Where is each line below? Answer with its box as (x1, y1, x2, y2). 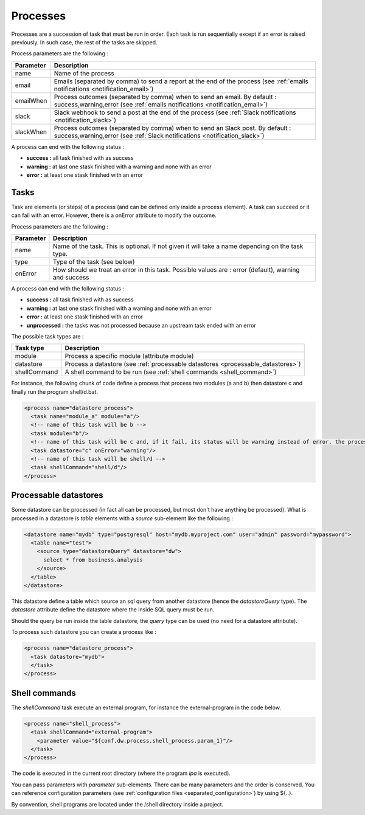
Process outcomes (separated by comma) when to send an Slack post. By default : (54, 123, 291, 132)
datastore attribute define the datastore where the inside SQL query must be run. (11, 606, 215, 613)
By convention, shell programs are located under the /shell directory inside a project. (11, 800, 224, 808)
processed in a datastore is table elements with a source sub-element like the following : (11, 514, 234, 522)
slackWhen (15, 128, 47, 136)
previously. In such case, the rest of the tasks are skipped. (11, 38, 158, 46)
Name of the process (54, 69, 115, 77)
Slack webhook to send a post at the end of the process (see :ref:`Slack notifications (54, 108, 296, 117)
